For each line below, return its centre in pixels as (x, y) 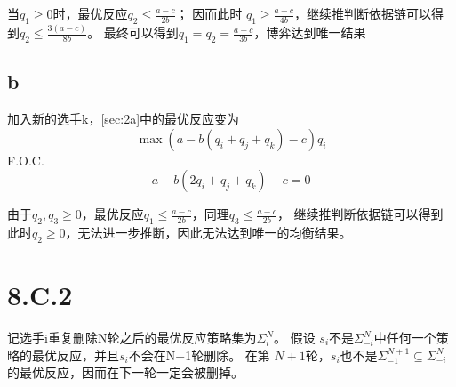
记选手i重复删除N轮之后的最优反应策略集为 (132, 338)
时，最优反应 (90, 13)
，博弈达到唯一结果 (310, 32)
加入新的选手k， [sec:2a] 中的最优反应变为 (124, 119)
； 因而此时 (209, 13)
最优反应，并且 (75, 355)
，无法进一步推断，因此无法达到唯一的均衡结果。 (208, 233)
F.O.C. (26, 160)
